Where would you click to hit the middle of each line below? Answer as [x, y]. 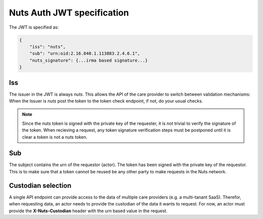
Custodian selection [40, 185]
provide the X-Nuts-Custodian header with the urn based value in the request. [88, 211]
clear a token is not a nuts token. [55, 137]
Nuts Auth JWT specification [69, 13]
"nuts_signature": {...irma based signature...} [89, 60]
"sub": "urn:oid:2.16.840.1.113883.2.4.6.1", [85, 54]
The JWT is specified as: [34, 27]
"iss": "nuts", [47, 47]
